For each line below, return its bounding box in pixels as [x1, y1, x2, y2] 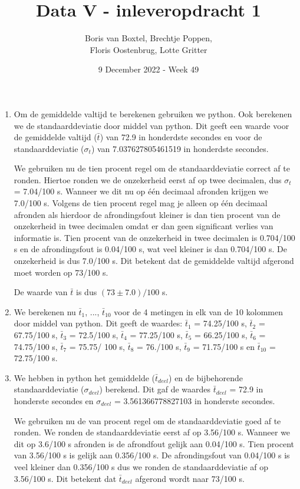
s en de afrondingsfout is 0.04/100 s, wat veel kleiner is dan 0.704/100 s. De [14, 243, 287, 255]
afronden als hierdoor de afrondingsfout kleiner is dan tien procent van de [14, 208, 281, 220]
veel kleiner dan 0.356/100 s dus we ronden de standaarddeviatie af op [14, 460, 269, 473]
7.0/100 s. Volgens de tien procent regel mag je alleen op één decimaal [14, 197, 268, 209]
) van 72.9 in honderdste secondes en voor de [100, 131, 262, 143]
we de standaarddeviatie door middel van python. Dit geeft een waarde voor [14, 119, 289, 131]
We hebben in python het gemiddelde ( [14, 371, 155, 384]
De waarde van [14, 286, 68, 298]
